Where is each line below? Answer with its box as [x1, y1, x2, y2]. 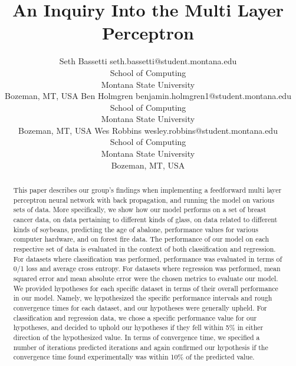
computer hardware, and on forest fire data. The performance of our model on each [13, 234, 269, 244]
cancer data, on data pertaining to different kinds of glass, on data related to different [13, 215, 278, 225]
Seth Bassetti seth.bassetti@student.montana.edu [59, 55, 237, 67]
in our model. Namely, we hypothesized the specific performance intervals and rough [13, 293, 272, 303]
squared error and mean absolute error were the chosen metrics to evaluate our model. [13, 273, 278, 283]
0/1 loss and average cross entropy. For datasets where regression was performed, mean [13, 263, 281, 273]
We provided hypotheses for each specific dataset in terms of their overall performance [13, 283, 278, 293]
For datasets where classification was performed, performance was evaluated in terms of [13, 253, 282, 263]
